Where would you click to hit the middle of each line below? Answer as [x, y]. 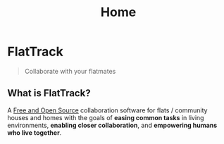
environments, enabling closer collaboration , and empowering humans [112, 125]
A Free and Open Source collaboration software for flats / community [107, 110]
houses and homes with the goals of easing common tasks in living [106, 117]
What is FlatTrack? [49, 93]
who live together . [35, 132]
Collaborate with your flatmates [70, 71]
